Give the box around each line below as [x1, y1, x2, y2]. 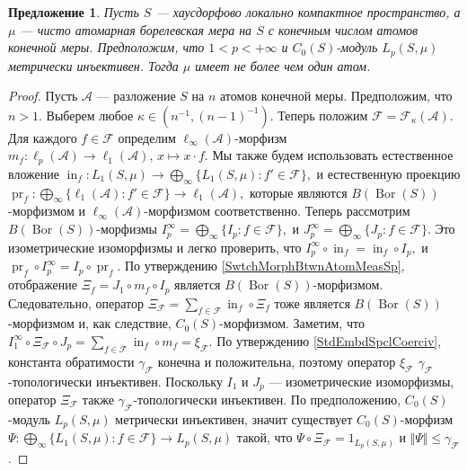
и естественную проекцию [316, 164, 461, 182]
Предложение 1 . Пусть [8, 3, 139, 21]
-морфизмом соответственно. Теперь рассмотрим [144, 201, 410, 220]
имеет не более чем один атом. [195, 56, 371, 75]
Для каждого [8, 128, 77, 147]
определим [118, 128, 176, 147]
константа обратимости [8, 351, 135, 370]
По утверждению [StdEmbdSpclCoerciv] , [216, 331, 442, 350]
